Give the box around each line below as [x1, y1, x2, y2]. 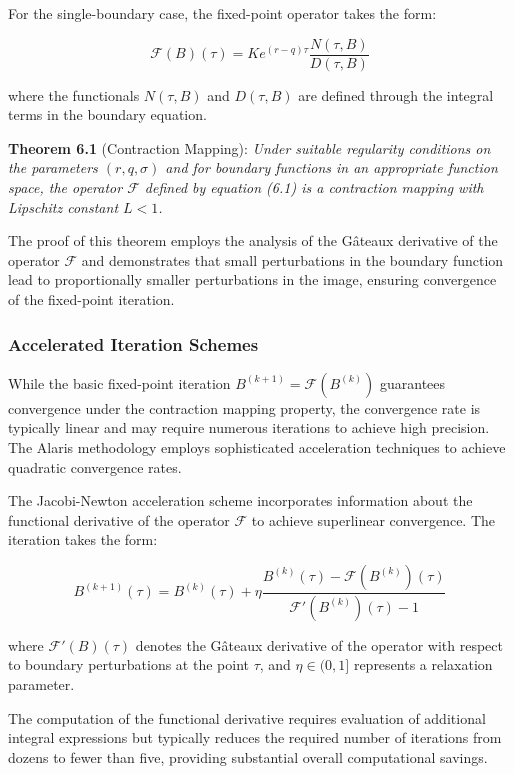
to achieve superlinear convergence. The [251, 509, 496, 530]
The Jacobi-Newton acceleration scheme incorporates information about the [8, 490, 473, 511]
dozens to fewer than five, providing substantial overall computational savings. [8, 746, 488, 767]
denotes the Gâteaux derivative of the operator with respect [135, 634, 503, 655]
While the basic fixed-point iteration [8, 372, 231, 393]
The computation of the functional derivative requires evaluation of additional [8, 707, 486, 728]
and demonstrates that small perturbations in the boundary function [81, 249, 504, 270]
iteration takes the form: [8, 529, 158, 550]
